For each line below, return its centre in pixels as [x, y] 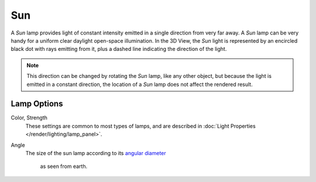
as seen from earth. [64, 166]
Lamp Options [37, 104]
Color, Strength [29, 118]
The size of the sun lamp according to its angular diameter [96, 153]
